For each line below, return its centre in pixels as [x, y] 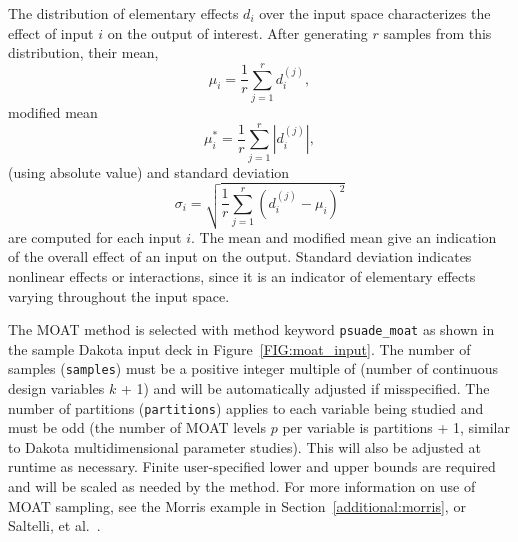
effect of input [51, 32]
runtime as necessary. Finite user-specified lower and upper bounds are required [252, 466]
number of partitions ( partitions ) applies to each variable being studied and [246, 407]
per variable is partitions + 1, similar [396, 427]
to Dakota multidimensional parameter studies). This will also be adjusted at [244, 446]
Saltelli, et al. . [54, 525]
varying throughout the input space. [119, 295]
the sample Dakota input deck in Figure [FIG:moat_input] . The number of [239, 348]
